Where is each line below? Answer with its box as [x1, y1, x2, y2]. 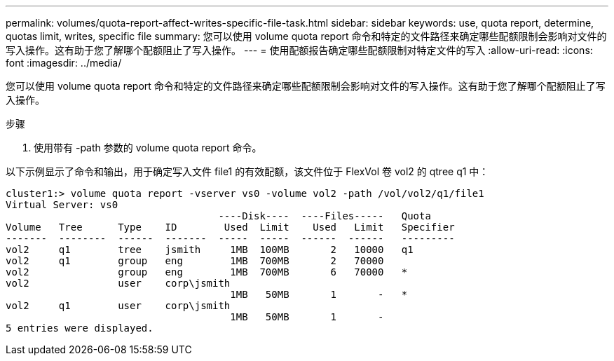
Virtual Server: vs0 [6, 199, 118, 210]
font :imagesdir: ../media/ [6, 57, 122, 69]
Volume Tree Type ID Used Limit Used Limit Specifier [6, 222, 455, 233]
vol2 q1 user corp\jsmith [6, 300, 231, 311]
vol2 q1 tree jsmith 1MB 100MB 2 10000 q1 [6, 244, 414, 255]
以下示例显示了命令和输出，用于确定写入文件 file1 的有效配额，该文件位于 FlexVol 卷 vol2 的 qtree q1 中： [6, 165, 489, 177]
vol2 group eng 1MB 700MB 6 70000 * [6, 266, 408, 278]
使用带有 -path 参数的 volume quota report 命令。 [34, 142, 262, 154]
